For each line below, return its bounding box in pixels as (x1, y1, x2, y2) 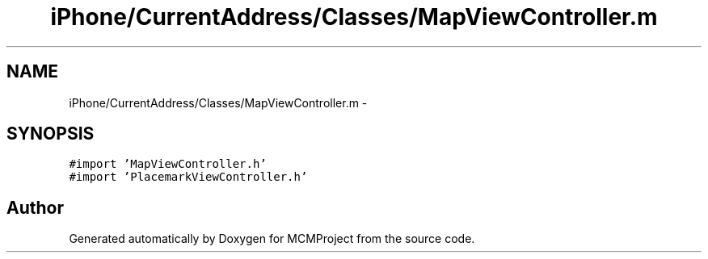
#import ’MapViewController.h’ (69, 157, 267, 171)
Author (6, 197, 64, 218)
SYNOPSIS (6, 123, 95, 144)
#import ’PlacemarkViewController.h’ (69, 170, 308, 184)
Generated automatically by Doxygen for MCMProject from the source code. (69, 232, 475, 246)
